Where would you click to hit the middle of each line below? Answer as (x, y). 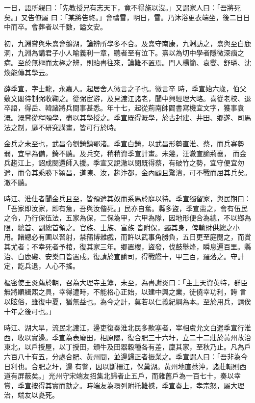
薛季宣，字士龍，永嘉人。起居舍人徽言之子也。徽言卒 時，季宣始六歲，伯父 (125, 89)
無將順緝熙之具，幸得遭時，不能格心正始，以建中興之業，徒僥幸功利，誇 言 (125, 292)
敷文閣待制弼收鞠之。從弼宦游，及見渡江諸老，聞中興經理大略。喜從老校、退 (127, 98)
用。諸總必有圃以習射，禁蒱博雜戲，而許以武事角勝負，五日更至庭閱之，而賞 (127, 237)
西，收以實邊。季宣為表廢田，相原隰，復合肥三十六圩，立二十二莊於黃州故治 (127, 337)
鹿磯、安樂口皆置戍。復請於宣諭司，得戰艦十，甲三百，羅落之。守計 (134, 256)
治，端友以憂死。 (31, 395)
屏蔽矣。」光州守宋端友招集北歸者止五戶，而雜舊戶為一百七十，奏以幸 (129, 376)
